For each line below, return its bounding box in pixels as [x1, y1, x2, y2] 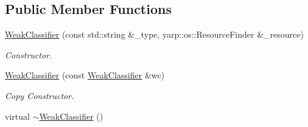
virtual [5, 109, 30, 122]
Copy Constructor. [5, 89, 74, 101]
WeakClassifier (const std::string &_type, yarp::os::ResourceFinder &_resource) [5, 28, 304, 41]
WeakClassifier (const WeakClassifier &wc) [5, 69, 165, 81]
